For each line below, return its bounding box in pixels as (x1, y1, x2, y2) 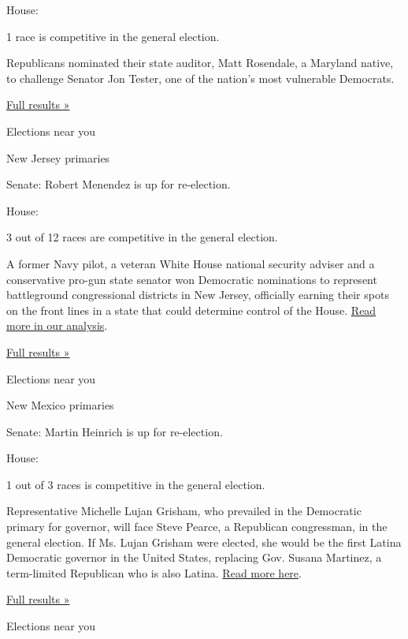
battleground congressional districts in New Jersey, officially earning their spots (6, 286, 389, 303)
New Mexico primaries (6, 397, 114, 413)
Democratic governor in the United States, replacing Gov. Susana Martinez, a (6, 549, 382, 566)
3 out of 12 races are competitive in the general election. (6, 229, 278, 245)
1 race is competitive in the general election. (6, 28, 220, 44)
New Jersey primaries (6, 149, 110, 166)
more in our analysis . (6, 317, 108, 334)
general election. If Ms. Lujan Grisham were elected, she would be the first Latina (6, 533, 402, 550)
